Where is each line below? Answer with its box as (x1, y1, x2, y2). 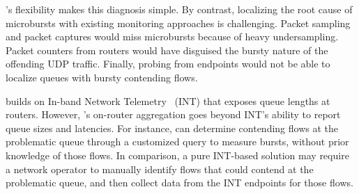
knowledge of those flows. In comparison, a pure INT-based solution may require (6, 147, 349, 162)
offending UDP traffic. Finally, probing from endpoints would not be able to (6, 56, 330, 71)
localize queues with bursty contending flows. (6, 70, 198, 84)
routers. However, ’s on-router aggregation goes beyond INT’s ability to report (6, 107, 341, 122)
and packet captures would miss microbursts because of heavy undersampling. (6, 29, 339, 44)
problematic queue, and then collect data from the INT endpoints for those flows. (6, 175, 353, 190)
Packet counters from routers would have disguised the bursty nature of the (6, 42, 328, 57)
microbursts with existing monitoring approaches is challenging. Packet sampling (6, 15, 351, 30)
